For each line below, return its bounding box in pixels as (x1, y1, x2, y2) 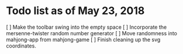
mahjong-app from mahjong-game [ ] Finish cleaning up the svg (6, 36, 161, 43)
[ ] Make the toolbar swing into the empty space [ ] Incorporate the (6, 23, 167, 31)
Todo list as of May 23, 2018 (6, 4, 145, 18)
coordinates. (6, 42, 36, 49)
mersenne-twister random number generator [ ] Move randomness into (6, 29, 177, 36)
